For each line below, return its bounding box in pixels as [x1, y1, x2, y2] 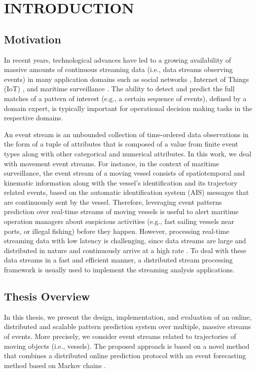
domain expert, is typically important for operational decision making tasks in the [4, 103, 253, 113]
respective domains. [4, 112, 63, 123]
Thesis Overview [4, 289, 90, 304]
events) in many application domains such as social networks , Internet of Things [4, 74, 249, 84]
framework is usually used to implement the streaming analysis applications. [4, 264, 235, 275]
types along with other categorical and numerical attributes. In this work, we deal [4, 148, 252, 158]
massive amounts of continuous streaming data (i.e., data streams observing [4, 64, 233, 74]
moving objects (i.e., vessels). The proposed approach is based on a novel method [4, 340, 250, 351]
